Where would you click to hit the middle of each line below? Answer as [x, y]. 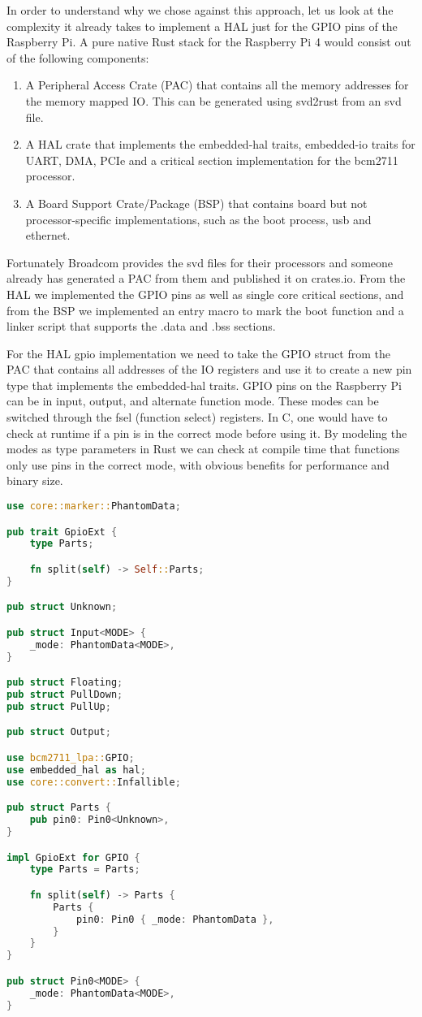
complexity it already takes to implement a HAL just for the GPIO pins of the [202, 26]
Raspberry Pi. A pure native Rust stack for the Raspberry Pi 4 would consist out [209, 42]
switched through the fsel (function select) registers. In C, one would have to [197, 417]
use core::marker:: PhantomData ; [94, 506]
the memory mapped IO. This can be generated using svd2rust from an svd [213, 100]
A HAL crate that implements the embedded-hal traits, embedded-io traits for [220, 144]
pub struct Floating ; [65, 683]
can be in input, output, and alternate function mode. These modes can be [193, 401]
